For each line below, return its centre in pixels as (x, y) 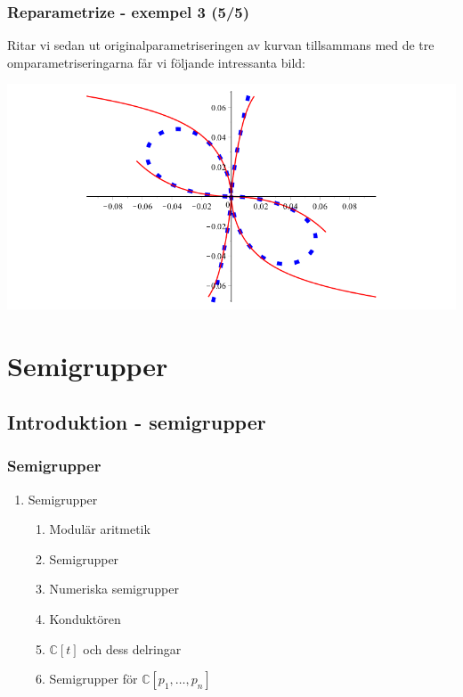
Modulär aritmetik (100, 529)
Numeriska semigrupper (114, 589)
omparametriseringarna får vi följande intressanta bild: (156, 62)
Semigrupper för (93, 679)
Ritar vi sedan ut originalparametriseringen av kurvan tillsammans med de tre (221, 45)
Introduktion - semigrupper (137, 422)
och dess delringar (132, 648)
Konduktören (85, 619)
